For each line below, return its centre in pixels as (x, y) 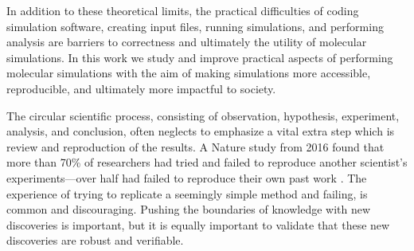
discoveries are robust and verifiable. (95, 240)
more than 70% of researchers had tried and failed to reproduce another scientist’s (207, 162)
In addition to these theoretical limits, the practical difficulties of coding (183, 10)
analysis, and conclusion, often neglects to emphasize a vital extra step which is (201, 131)
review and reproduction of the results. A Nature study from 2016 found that (195, 146)
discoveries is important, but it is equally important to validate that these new (198, 224)
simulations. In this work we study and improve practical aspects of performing (200, 57)
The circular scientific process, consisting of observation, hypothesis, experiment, (203, 115)
